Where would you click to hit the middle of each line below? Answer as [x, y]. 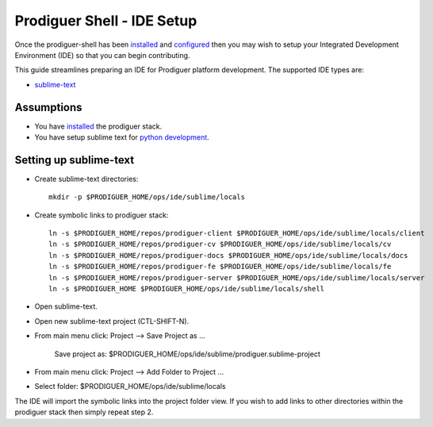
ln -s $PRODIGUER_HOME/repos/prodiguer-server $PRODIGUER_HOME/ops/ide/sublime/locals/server [237, 277]
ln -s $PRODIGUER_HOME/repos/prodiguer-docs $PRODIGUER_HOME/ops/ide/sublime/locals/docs [228, 255]
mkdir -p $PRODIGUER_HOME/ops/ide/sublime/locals [147, 197]
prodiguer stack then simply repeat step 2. [84, 412]
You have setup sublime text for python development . [122, 137]
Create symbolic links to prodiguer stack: [102, 215]
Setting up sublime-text [75, 160]
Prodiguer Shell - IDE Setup [106, 21]
